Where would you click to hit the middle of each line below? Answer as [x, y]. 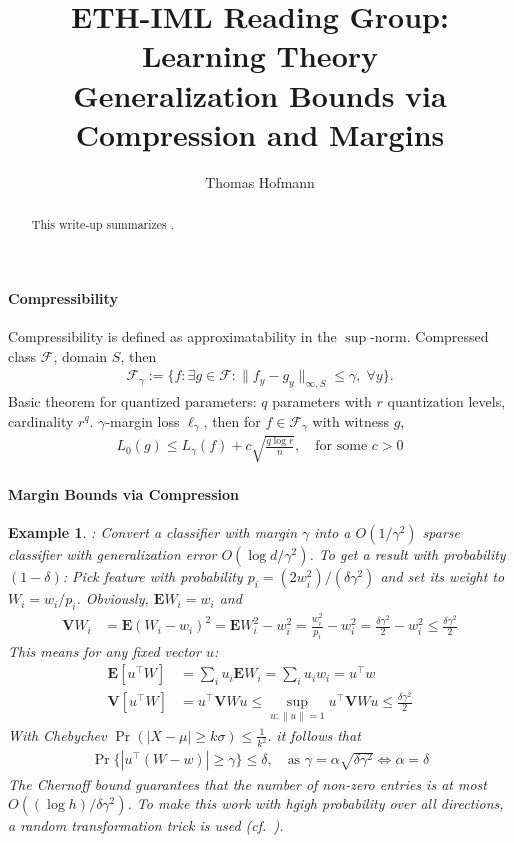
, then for [232, 420]
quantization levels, [446, 400]
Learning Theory [259, 55]
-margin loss [142, 420]
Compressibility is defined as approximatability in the [172, 335]
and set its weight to [442, 576]
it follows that [318, 734]
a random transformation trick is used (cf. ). [146, 825]
